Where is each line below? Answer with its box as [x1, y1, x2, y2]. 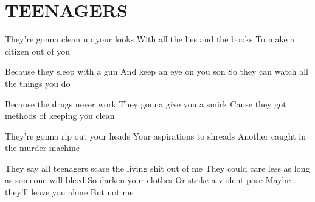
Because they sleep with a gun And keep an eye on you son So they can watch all [5, 65, 308, 78]
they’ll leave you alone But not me [5, 186, 134, 198]
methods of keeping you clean [5, 109, 115, 122]
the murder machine [5, 141, 80, 154]
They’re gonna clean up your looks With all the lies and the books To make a [5, 33, 295, 45]
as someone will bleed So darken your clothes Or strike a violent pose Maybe [5, 173, 291, 186]
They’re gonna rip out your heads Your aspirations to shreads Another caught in [5, 129, 306, 142]
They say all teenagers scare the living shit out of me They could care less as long [5, 161, 310, 174]
